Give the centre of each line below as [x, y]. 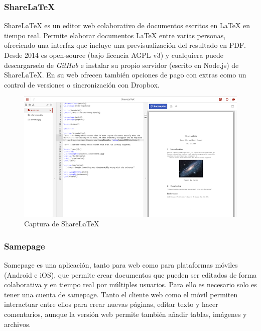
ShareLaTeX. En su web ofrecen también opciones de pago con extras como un [125, 75]
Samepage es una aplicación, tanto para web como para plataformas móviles [121, 265]
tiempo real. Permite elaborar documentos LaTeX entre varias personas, [115, 35]
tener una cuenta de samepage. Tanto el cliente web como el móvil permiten [121, 294]
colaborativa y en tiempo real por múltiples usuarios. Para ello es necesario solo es [130, 284]
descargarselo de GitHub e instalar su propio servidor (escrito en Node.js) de [121, 65]
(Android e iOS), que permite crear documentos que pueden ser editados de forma [130, 274]
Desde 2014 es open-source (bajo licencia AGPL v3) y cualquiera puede [114, 55]
